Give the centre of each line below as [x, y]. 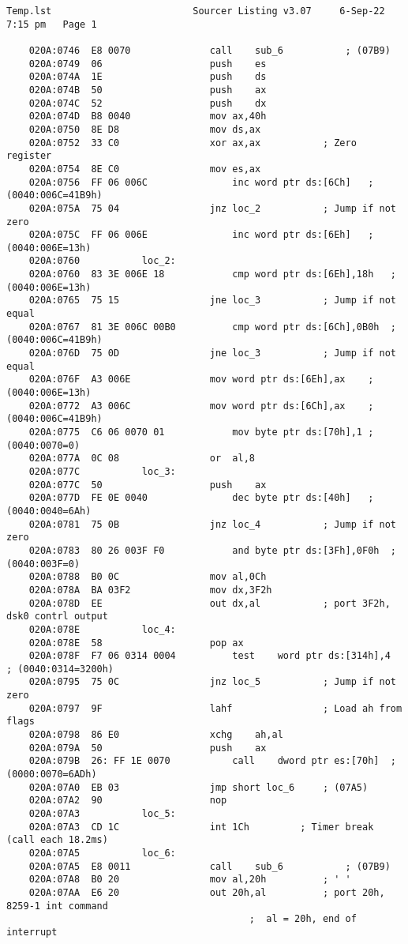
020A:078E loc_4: [102, 629]
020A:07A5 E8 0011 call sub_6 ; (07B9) [210, 866]
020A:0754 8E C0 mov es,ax [145, 169]
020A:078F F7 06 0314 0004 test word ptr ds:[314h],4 [210, 656]
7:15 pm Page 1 [52, 24]
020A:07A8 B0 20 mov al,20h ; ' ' [190, 880]
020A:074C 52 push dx [148, 103]
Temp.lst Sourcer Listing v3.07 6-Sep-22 [196, 11]
